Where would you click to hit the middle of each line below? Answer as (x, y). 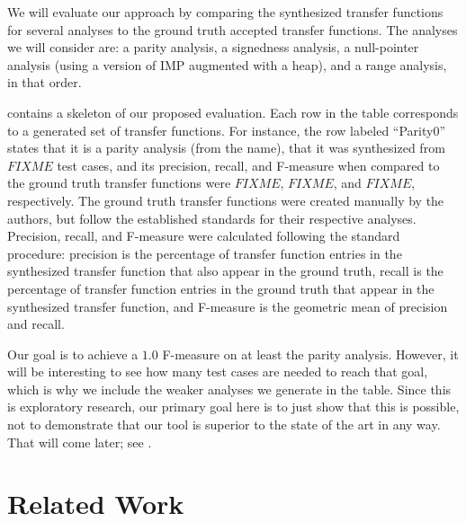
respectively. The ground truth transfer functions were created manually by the (226, 200)
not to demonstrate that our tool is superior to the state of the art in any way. (224, 425)
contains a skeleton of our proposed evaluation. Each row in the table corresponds (233, 112)
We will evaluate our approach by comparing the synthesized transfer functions (225, 12)
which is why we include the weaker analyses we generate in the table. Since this (229, 389)
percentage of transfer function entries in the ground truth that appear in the (221, 288)
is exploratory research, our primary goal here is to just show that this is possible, (233, 407)
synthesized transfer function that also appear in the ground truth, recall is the (225, 271)
